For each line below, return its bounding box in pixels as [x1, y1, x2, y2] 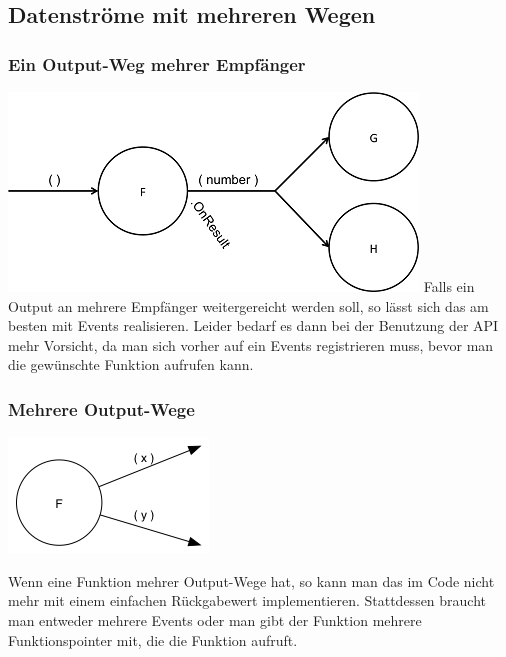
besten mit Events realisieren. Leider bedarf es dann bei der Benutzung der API [8, 315, 499, 336]
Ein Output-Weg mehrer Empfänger [8, 51, 306, 76]
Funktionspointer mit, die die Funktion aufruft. [8, 629, 298, 650]
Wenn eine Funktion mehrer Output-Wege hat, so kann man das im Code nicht [8, 570, 495, 591]
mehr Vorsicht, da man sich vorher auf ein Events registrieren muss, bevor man [8, 334, 494, 355]
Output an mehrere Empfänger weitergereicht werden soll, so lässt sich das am [8, 295, 489, 316]
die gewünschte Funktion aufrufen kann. [8, 354, 254, 375]
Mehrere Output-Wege [8, 396, 195, 421]
